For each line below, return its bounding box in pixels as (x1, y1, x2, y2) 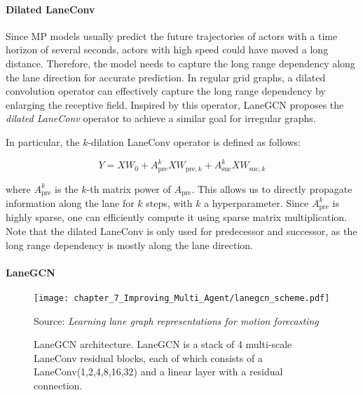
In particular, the (6, 134, 80, 149)
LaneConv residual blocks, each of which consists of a (34, 350, 263, 365)
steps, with (146, 195, 193, 210)
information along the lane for (6, 195, 135, 210)
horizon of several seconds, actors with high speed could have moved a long (6, 42, 329, 57)
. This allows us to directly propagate (191, 181, 352, 196)
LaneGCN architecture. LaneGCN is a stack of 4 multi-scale (34, 337, 292, 352)
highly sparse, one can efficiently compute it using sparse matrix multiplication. (6, 210, 348, 225)
